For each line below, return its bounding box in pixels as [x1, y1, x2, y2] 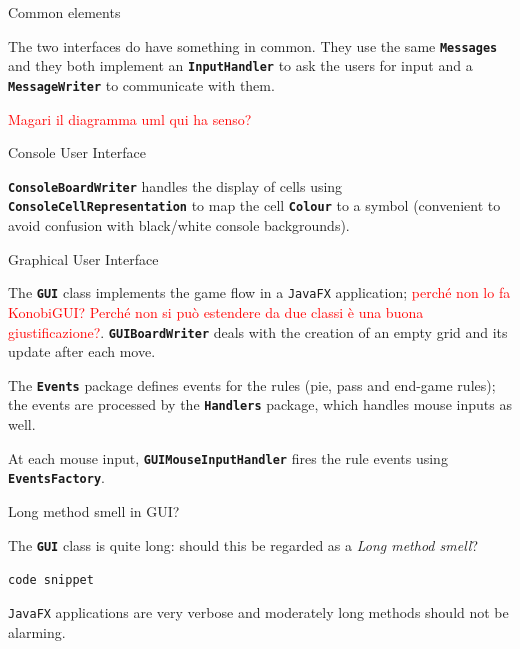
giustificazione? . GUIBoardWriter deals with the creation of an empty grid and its [8, 321, 508, 342]
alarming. [8, 621, 66, 642]
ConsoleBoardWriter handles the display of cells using [8, 175, 343, 196]
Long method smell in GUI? [8, 500, 180, 521]
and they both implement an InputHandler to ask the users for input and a [8, 55, 473, 76]
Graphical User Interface [8, 248, 159, 269]
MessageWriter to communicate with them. [8, 74, 275, 95]
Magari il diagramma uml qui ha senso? [8, 108, 252, 129]
